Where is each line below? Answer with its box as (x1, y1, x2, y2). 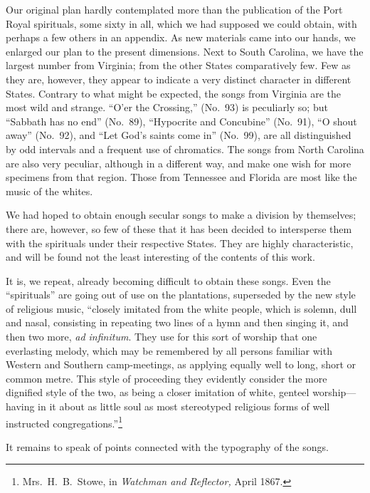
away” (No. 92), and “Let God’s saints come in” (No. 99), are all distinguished (6, 128, 351, 142)
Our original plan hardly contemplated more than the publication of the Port (6, 2, 343, 16)
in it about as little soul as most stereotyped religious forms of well (38, 399, 330, 414)
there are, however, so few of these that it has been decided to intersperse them (6, 221, 352, 236)
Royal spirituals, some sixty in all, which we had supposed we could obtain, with (6, 16, 357, 31)
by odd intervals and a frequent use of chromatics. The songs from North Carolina (6, 141, 364, 156)
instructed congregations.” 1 (6, 413, 122, 430)
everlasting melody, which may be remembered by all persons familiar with (6, 343, 332, 358)
